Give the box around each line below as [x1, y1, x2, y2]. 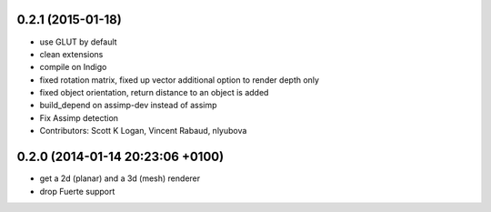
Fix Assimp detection [39, 112, 118, 123]
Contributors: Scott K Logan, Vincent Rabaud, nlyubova [39, 126, 247, 136]
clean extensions [39, 48, 104, 59]
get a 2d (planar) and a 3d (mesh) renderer [39, 173, 201, 184]
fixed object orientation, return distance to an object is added [39, 87, 269, 98]
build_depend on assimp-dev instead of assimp [39, 100, 217, 111]
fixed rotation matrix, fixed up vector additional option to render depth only [39, 74, 320, 86]
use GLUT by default [39, 36, 117, 47]
